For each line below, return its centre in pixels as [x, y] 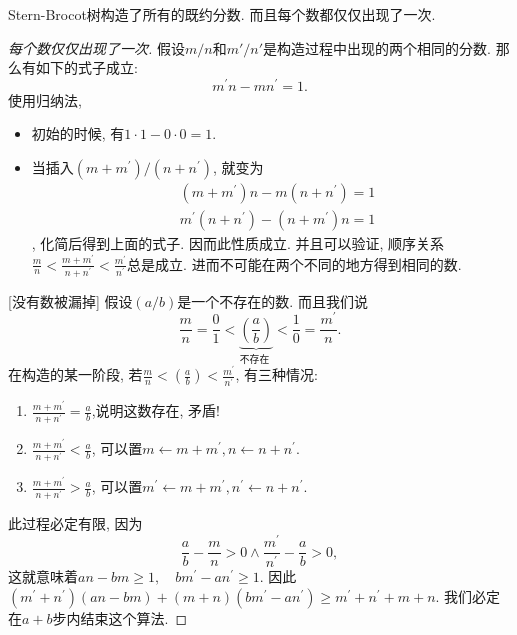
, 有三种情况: [276, 374]
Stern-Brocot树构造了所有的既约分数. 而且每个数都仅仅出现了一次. [222, 14]
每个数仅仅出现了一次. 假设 [96, 47]
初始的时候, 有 [78, 133]
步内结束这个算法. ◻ [120, 617]
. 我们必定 [468, 595]
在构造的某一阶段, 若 [75, 374]
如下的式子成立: [86, 67]
